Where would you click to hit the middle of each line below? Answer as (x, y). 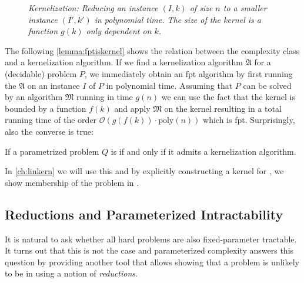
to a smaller (245, 8)
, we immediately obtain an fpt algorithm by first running (188, 73)
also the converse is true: (49, 131)
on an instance (54, 85)
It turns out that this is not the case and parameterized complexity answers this (149, 250)
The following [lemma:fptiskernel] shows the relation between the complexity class (152, 50)
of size (201, 8)
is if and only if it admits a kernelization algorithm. (203, 151)
